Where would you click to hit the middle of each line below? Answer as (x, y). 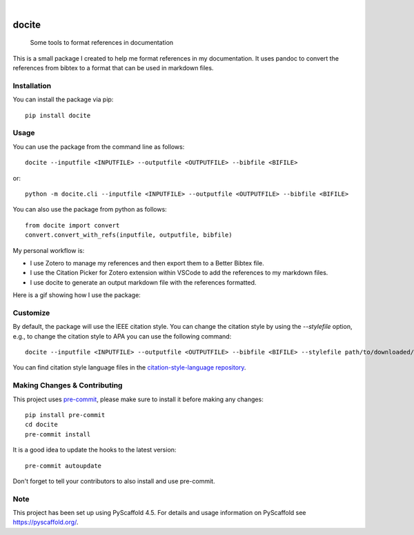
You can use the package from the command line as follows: (99, 147)
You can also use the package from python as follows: (90, 210)
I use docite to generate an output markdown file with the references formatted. (143, 282)
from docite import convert (72, 225)
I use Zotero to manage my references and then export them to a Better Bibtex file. (147, 263)
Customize (31, 312)
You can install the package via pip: (63, 99)
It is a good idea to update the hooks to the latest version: (95, 450)
